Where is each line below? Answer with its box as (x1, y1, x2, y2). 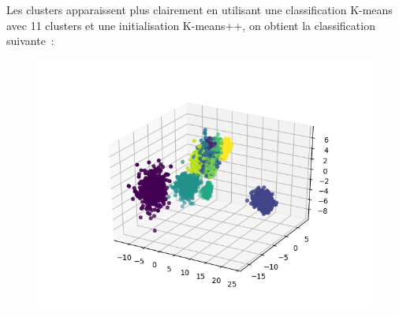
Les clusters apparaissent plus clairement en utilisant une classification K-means (6, 2, 393, 17)
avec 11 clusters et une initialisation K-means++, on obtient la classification (6, 17, 375, 33)
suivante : (6, 32, 54, 49)
